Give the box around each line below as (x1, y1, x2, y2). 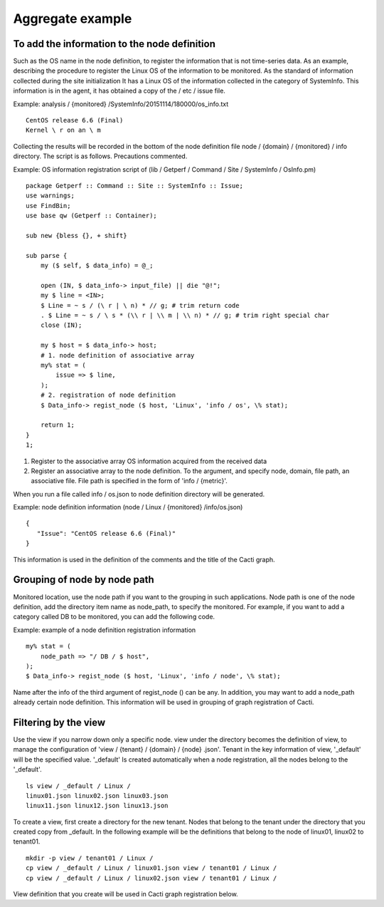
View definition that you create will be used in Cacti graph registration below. (13, 890, 238, 898)
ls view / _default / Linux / (26, 782, 132, 790)
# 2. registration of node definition (40, 391, 176, 399)
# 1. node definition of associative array (40, 351, 195, 359)
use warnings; (26, 192, 75, 199)
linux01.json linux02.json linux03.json (26, 792, 169, 799)
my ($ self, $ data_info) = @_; (40, 261, 154, 270)
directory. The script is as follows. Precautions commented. (13, 152, 188, 160)
